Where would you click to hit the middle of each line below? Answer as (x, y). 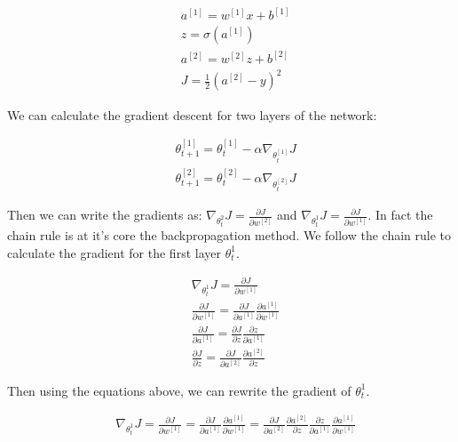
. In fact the (400, 215)
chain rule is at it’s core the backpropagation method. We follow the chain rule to (229, 235)
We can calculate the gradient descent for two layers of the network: (192, 114)
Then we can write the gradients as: (105, 215)
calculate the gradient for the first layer (114, 252)
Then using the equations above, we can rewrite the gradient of (179, 390)
